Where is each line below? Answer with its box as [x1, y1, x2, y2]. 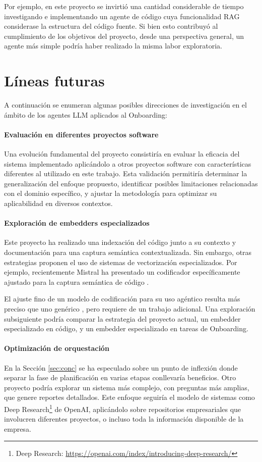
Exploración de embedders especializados [4, 218, 150, 228]
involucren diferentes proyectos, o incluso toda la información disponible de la [4, 414, 244, 424]
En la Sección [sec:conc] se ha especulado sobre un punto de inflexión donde [4, 362, 238, 373]
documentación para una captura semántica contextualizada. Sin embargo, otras [4, 247, 252, 258]
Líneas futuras [4, 70, 105, 91]
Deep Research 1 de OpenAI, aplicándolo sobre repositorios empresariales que [4, 402, 241, 414]
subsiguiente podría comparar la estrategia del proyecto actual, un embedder [4, 313, 241, 324]
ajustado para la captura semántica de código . [4, 276, 149, 287]
